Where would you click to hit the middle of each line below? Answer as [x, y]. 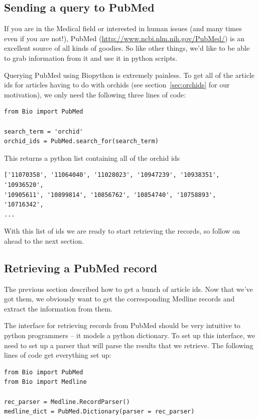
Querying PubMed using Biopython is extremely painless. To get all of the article [129, 75]
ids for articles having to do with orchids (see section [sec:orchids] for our [117, 85]
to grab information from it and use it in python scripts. [91, 58]
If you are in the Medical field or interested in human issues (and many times [123, 28]
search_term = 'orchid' [44, 131]
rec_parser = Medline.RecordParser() [67, 402]
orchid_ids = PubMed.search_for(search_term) [81, 141]
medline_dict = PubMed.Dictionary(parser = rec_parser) [99, 412]
